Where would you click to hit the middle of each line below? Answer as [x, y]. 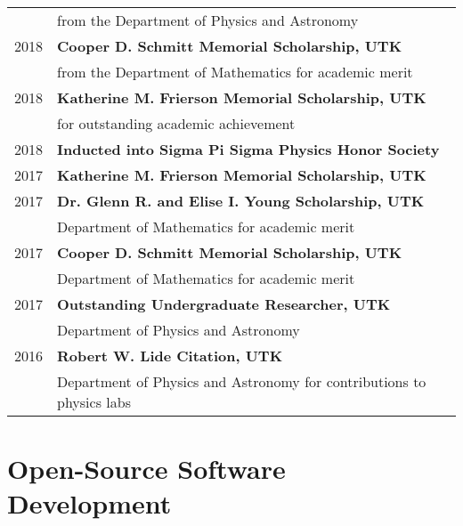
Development [89, 503]
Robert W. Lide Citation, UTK [170, 356]
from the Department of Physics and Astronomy [208, 20]
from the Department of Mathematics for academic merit [235, 72]
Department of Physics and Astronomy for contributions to [242, 381]
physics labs [94, 402]
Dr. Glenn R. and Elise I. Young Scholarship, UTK [241, 201]
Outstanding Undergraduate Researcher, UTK [224, 304]
